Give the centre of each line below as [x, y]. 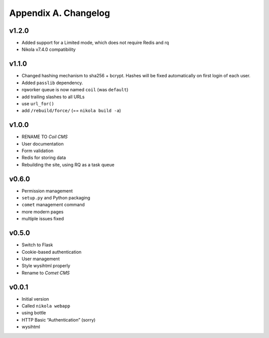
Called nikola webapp [46, 306]
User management [41, 259]
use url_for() [38, 103]
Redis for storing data [44, 158]
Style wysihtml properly [46, 266]
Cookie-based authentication [52, 252]
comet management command [53, 205]
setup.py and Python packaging [56, 198]
